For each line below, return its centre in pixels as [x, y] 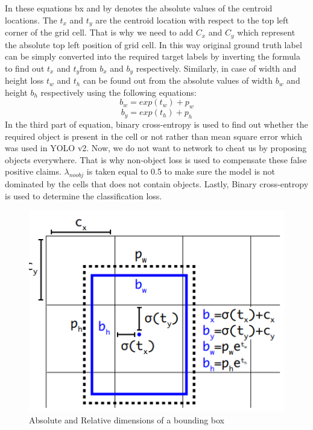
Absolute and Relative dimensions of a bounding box [127, 419]
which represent [266, 32]
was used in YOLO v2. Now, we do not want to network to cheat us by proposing [156, 148]
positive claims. [33, 171]
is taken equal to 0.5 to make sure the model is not [181, 171]
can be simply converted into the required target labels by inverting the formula [153, 56]
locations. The [31, 20]
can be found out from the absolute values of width [178, 80]
